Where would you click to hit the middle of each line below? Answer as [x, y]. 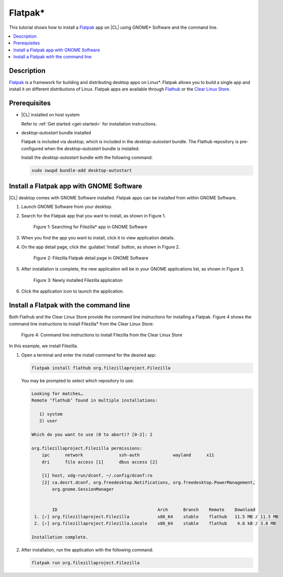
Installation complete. [60, 537]
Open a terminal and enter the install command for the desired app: [89, 355]
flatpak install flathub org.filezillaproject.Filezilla [101, 368]
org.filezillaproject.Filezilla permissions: [87, 448]
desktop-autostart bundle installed [56, 133]
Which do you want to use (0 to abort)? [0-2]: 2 [92, 435]
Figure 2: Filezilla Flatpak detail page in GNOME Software [91, 258]
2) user [48, 421]
